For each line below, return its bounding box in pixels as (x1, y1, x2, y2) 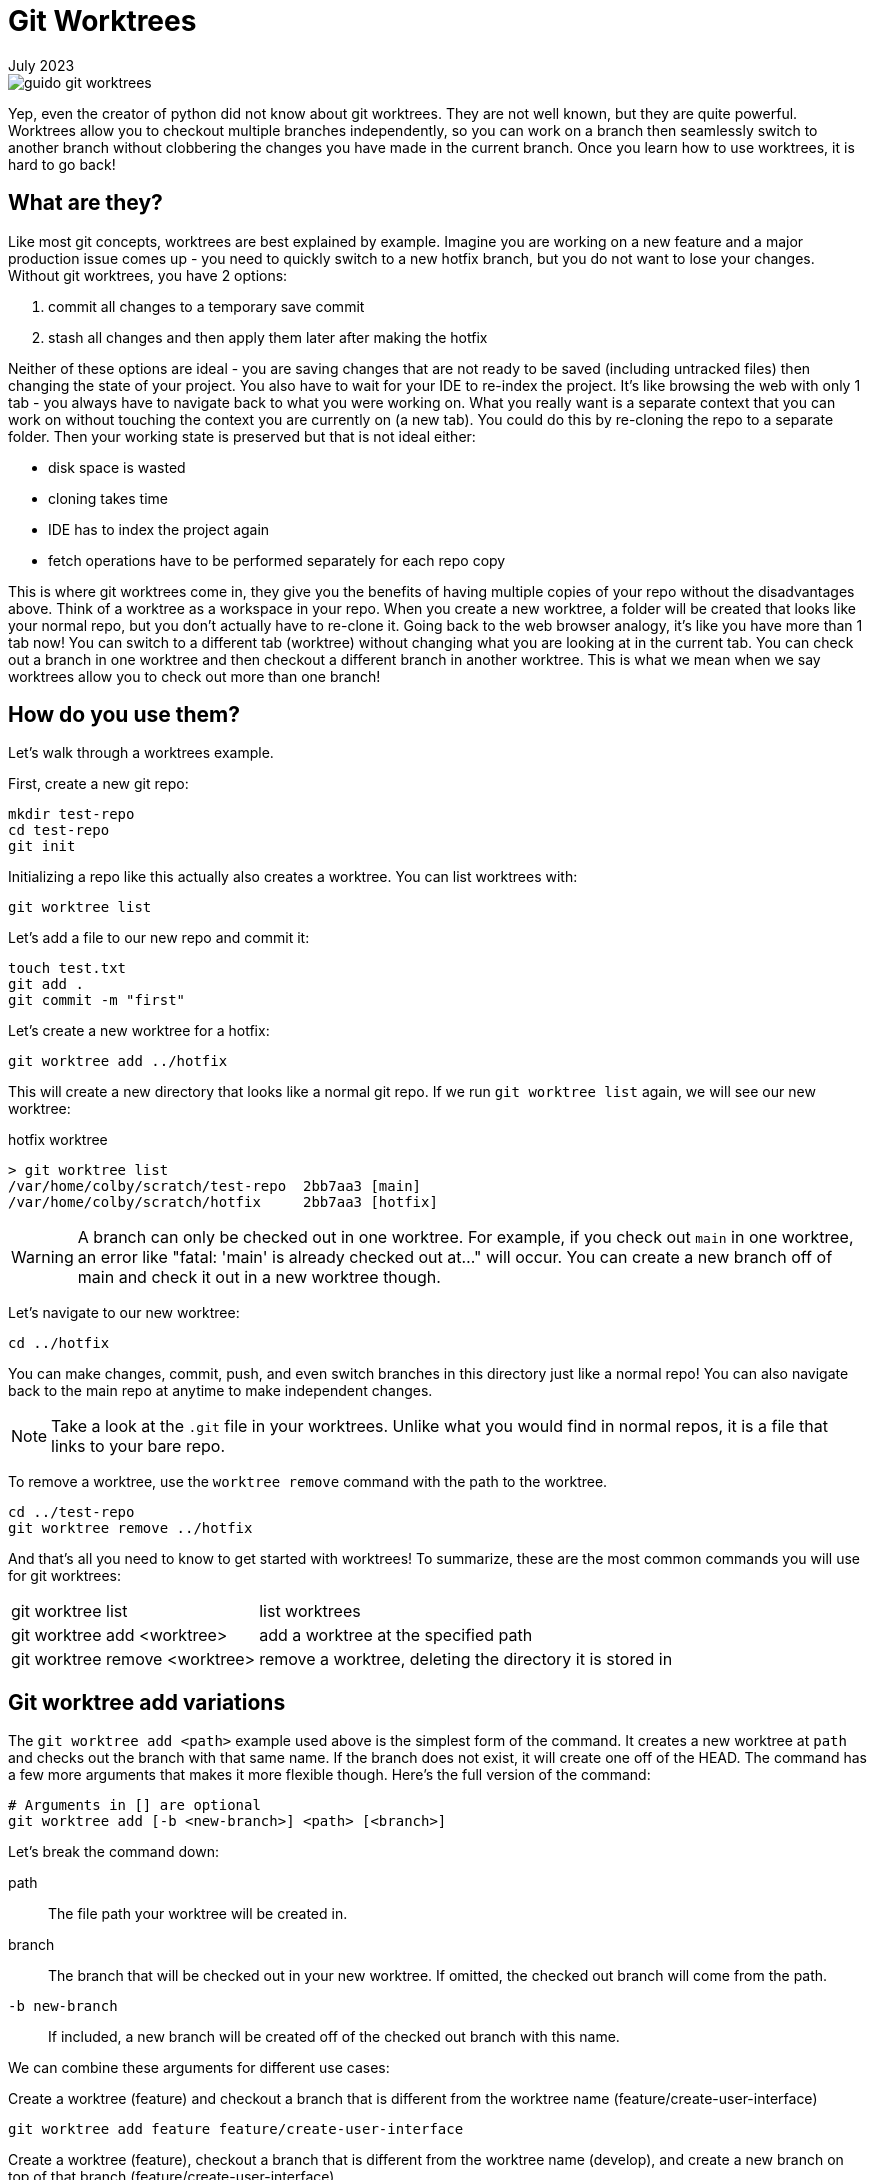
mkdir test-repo (8, 806, 135, 823)
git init (8, 838, 76, 855)
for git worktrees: (8, 1567, 122, 1585)
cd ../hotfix (8, 1335, 110, 1352)
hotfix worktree (8, 1131, 108, 1149)
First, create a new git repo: (8, 775, 189, 793)
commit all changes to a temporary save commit (48, 297, 365, 315)
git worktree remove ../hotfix (8, 1520, 253, 1537)
